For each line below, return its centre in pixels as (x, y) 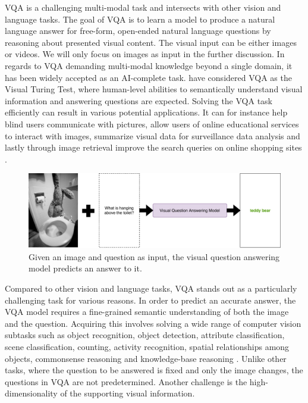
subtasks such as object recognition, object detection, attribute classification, (145, 335)
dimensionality (31, 393)
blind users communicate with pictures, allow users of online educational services (152, 124)
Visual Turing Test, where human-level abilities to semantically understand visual (154, 89)
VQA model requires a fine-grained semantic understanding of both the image (147, 312)
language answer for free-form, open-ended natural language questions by (138, 31)
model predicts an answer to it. (85, 268)
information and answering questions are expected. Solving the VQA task (139, 100)
